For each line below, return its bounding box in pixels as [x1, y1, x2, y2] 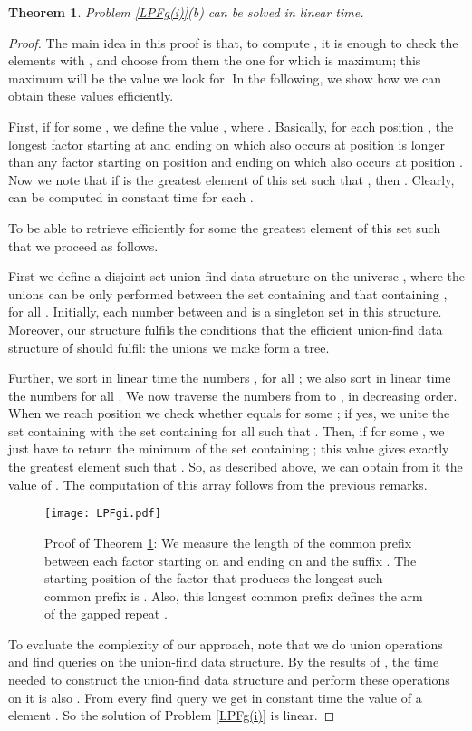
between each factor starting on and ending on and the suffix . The [44, 551, 417, 570]
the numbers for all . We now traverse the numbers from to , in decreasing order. [8, 385, 458, 404]
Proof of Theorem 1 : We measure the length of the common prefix [44, 532, 412, 551]
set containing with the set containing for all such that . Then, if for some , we [8, 421, 445, 440]
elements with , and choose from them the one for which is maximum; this [8, 51, 421, 70]
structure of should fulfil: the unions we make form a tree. [8, 337, 330, 356]
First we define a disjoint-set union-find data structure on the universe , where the [8, 267, 465, 286]
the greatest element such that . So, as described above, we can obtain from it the [8, 457, 463, 476]
